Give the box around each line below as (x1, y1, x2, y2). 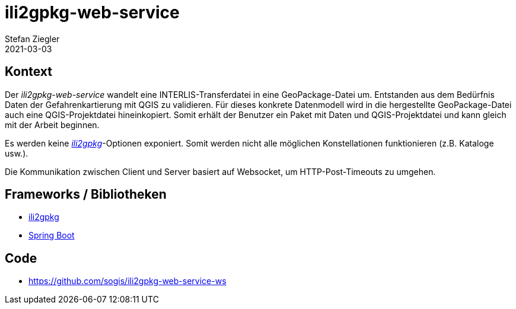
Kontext (5, 64, 52, 79)
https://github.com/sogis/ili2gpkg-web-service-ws (28, 276, 227, 286)
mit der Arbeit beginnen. (5, 119, 100, 130)
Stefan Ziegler (5, 33, 60, 44)
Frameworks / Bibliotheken (5, 187, 167, 202)
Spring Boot (28, 230, 75, 241)
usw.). (5, 148, 28, 158)
